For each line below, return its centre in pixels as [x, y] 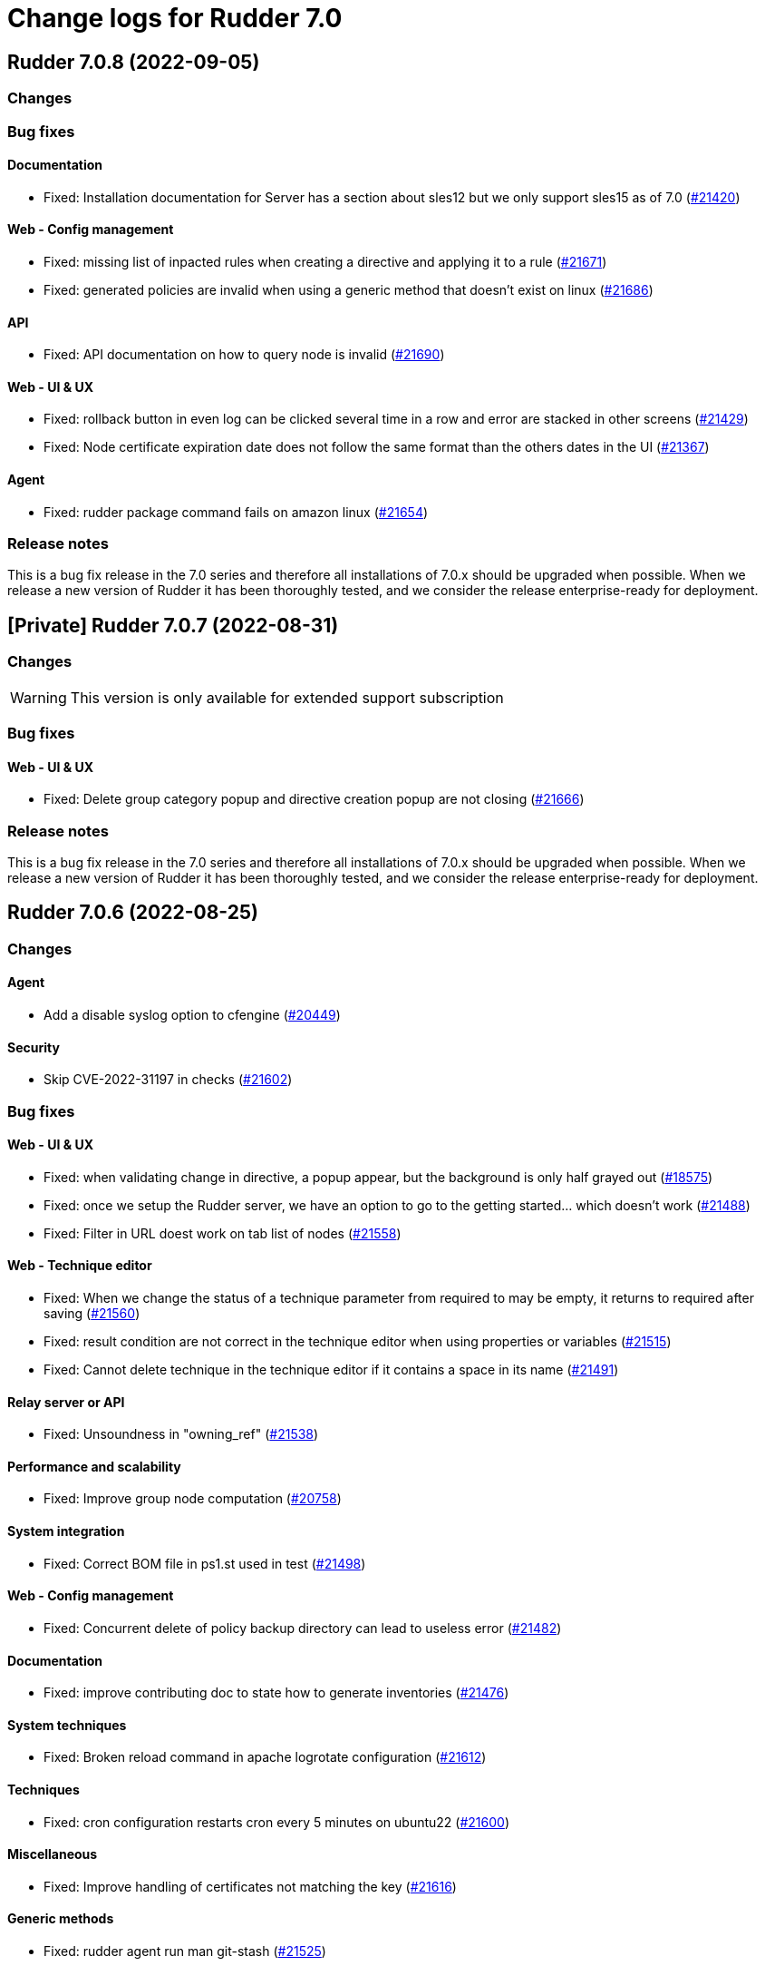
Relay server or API [66, 1402]
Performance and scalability [94, 1466]
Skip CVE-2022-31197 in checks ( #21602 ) [168, 1080]
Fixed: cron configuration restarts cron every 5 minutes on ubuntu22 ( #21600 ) [276, 1822]
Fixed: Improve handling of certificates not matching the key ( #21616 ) [250, 1886]
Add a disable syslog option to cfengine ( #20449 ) [192, 1015]
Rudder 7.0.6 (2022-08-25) [133, 913]
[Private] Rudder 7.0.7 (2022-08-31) [173, 625]
